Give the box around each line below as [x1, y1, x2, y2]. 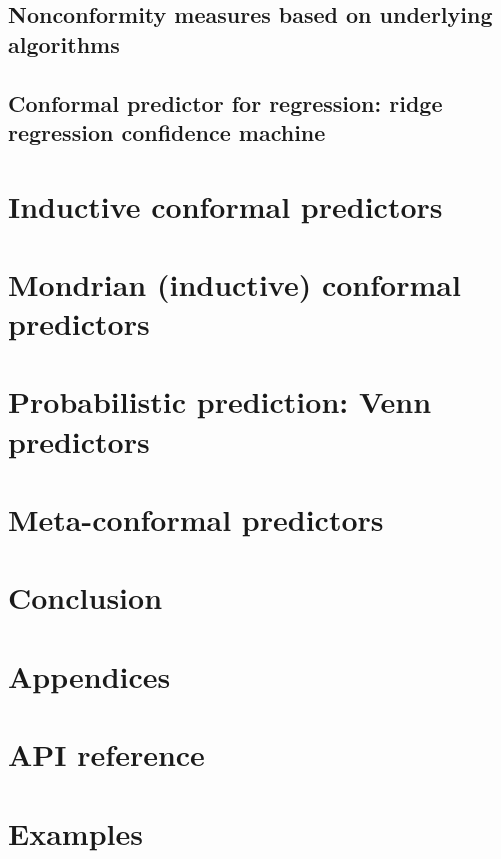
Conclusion [8, 577, 163, 618]
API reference [8, 734, 205, 775]
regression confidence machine [8, 116, 326, 147]
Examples [8, 812, 143, 853]
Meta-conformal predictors [8, 499, 384, 540]
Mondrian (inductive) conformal [8, 263, 461, 304]
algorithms [8, 28, 120, 59]
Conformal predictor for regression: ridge [8, 87, 443, 118]
